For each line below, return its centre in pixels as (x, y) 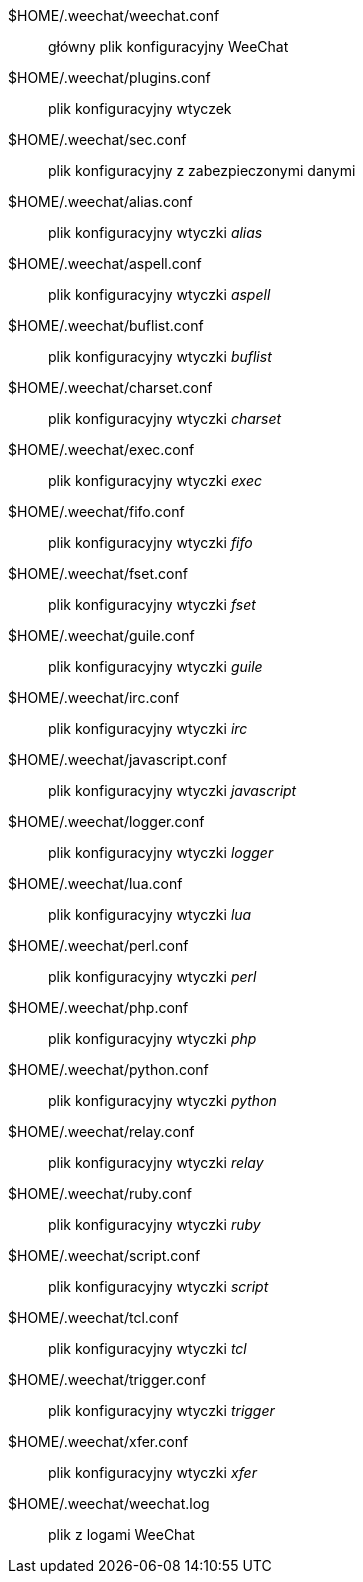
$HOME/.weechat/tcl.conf (93, 1317)
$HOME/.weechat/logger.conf (106, 821)
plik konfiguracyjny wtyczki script (158, 1286)
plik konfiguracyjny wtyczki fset (152, 604)
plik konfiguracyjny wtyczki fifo (150, 542)
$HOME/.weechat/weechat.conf (114, 15)
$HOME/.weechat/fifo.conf (96, 511)
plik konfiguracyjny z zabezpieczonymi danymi (202, 170)
